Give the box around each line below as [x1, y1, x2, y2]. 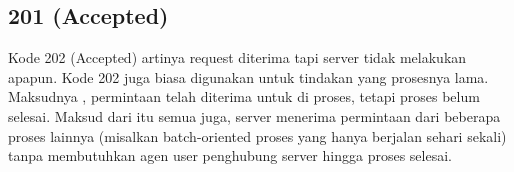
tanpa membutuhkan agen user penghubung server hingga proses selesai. [8, 145, 452, 166]
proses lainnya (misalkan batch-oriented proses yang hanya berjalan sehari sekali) [8, 125, 507, 146]
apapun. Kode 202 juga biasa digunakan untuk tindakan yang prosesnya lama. [8, 66, 489, 87]
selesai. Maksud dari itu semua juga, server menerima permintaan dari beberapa [8, 105, 501, 126]
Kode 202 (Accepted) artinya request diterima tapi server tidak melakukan [8, 47, 467, 68]
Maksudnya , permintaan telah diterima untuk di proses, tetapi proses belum [8, 86, 480, 107]
